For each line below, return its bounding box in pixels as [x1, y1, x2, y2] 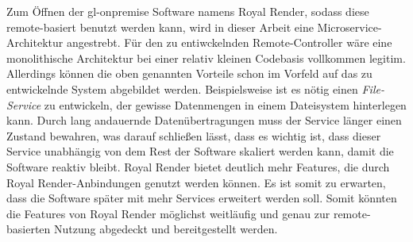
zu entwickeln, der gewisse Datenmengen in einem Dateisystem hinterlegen [44, 96, 407, 113]
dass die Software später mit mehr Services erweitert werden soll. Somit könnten [6, 190, 397, 206]
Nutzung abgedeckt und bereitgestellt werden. [54, 221, 278, 237]
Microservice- [317, 18, 382, 35]
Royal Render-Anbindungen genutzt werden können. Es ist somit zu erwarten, [6, 174, 386, 190]
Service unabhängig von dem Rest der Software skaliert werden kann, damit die [6, 143, 394, 159]
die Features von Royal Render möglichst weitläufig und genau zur [6, 205, 330, 221]
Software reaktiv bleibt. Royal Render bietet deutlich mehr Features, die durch [6, 158, 390, 175]
